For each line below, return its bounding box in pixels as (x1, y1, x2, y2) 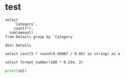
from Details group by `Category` (5, 34, 75, 39)
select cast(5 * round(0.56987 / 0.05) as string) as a (5, 51, 120, 56)
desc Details (5, 43, 31, 47)
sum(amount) (9, 30, 34, 35)
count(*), (14, 26, 34, 31)
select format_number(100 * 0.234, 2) (5, 60, 83, 64)
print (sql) (5, 68, 27, 73)
